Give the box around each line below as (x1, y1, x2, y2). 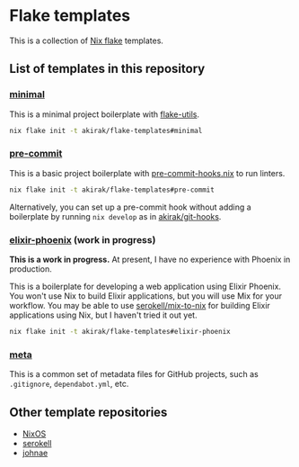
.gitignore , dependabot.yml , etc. (9, 379, 129, 390)
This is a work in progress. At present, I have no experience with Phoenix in (9, 254, 291, 265)
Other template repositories (9, 404, 168, 419)
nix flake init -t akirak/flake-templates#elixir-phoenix (9, 327, 231, 336)
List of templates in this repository (9, 61, 206, 76)
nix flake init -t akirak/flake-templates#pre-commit (9, 185, 215, 194)
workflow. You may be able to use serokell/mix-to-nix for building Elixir (9, 300, 271, 310)
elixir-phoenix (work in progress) (9, 233, 156, 246)
